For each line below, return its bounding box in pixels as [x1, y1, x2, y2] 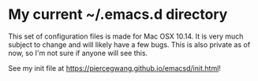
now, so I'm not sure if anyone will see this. [8, 48, 148, 57]
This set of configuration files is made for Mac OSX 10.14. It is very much [8, 31, 244, 41]
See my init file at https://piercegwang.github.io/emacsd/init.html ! [8, 63, 221, 72]
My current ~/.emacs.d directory [8, 6, 228, 24]
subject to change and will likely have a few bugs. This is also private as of [8, 39, 251, 49]
